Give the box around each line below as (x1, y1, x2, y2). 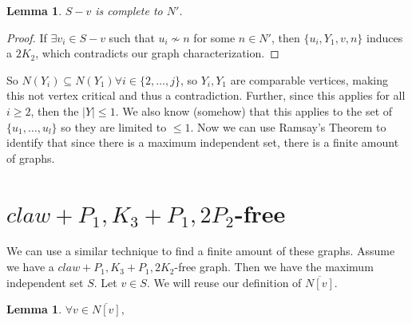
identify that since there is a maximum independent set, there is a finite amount (6, 134, 399, 151)
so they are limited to (61, 118, 167, 135)
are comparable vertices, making (230, 71, 389, 88)
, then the (30, 102, 79, 119)
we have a (6, 258, 54, 275)
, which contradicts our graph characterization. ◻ (35, 45, 279, 61)
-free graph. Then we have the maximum (174, 258, 374, 275)
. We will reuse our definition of (146, 274, 302, 290)
